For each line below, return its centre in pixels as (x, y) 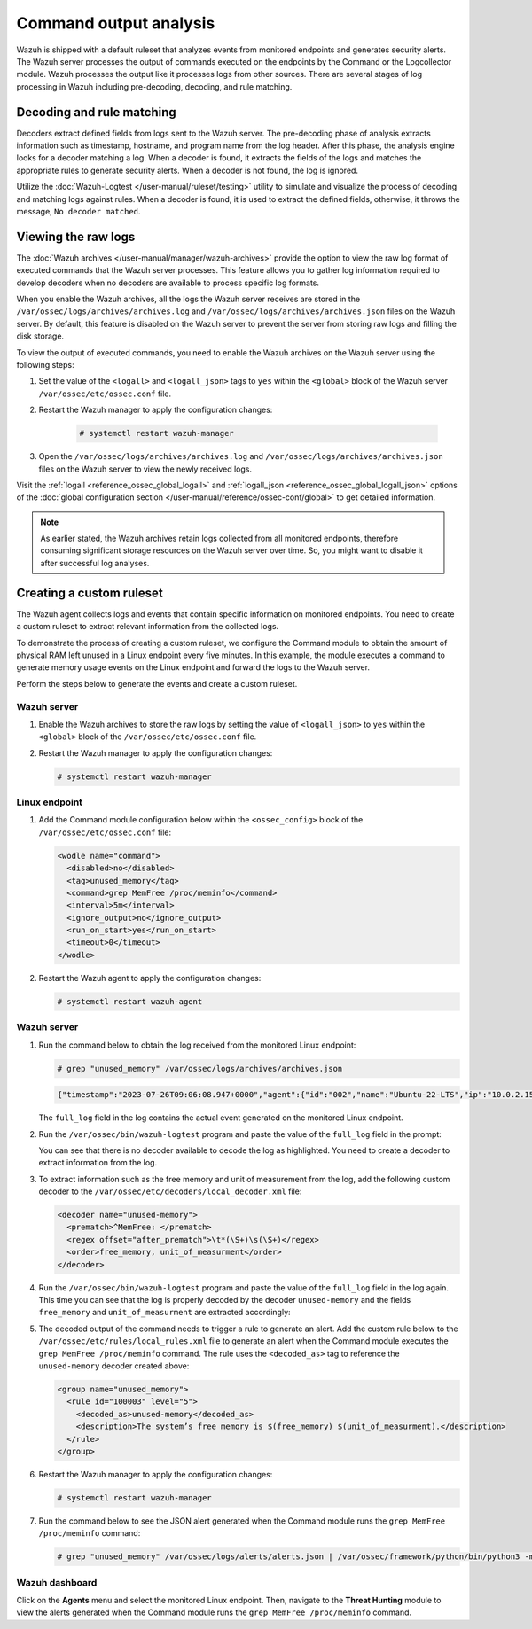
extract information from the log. (98, 1163)
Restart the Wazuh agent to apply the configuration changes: (150, 978)
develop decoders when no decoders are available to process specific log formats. (168, 283)
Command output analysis (116, 23)
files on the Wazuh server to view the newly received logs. (145, 469)
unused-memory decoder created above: (114, 1366)
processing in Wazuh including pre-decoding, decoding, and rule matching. (154, 86)
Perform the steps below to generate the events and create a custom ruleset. (157, 683)
